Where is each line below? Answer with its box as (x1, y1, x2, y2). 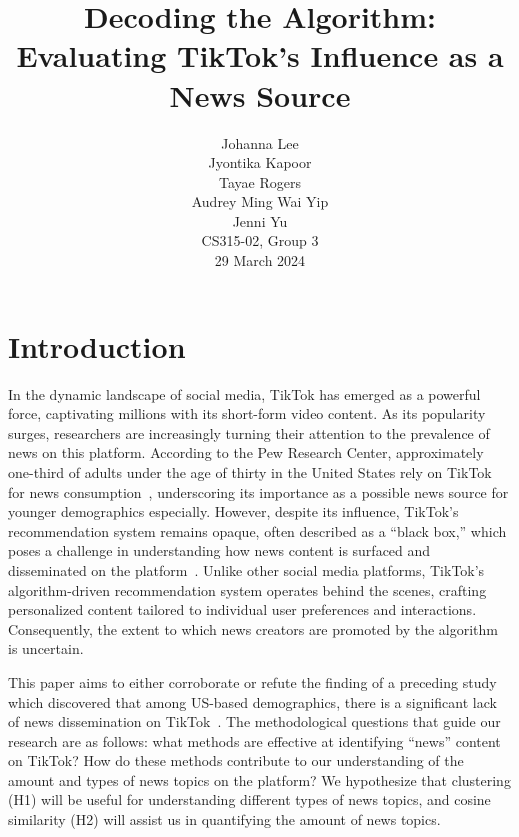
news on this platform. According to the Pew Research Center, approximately (8, 442, 484, 463)
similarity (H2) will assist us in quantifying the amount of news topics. (8, 809, 441, 830)
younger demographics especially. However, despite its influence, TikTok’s (8, 501, 459, 522)
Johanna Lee (221, 132, 299, 153)
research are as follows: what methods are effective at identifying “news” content (8, 730, 501, 751)
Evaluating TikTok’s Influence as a (16, 35, 504, 76)
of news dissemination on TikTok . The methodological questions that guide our (8, 711, 501, 732)
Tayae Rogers (219, 171, 301, 192)
